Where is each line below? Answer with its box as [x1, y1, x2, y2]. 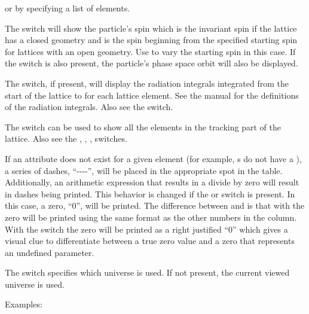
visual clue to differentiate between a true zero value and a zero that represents [5, 234, 295, 247]
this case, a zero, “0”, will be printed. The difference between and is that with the [5, 199, 305, 212]
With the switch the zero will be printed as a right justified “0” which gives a [5, 222, 288, 235]
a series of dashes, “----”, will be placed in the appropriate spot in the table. [5, 164, 283, 176]
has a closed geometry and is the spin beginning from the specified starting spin [5, 33, 298, 46]
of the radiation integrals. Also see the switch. [5, 100, 173, 113]
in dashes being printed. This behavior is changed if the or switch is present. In [5, 187, 295, 200]
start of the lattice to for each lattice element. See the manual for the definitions [5, 89, 299, 101]
